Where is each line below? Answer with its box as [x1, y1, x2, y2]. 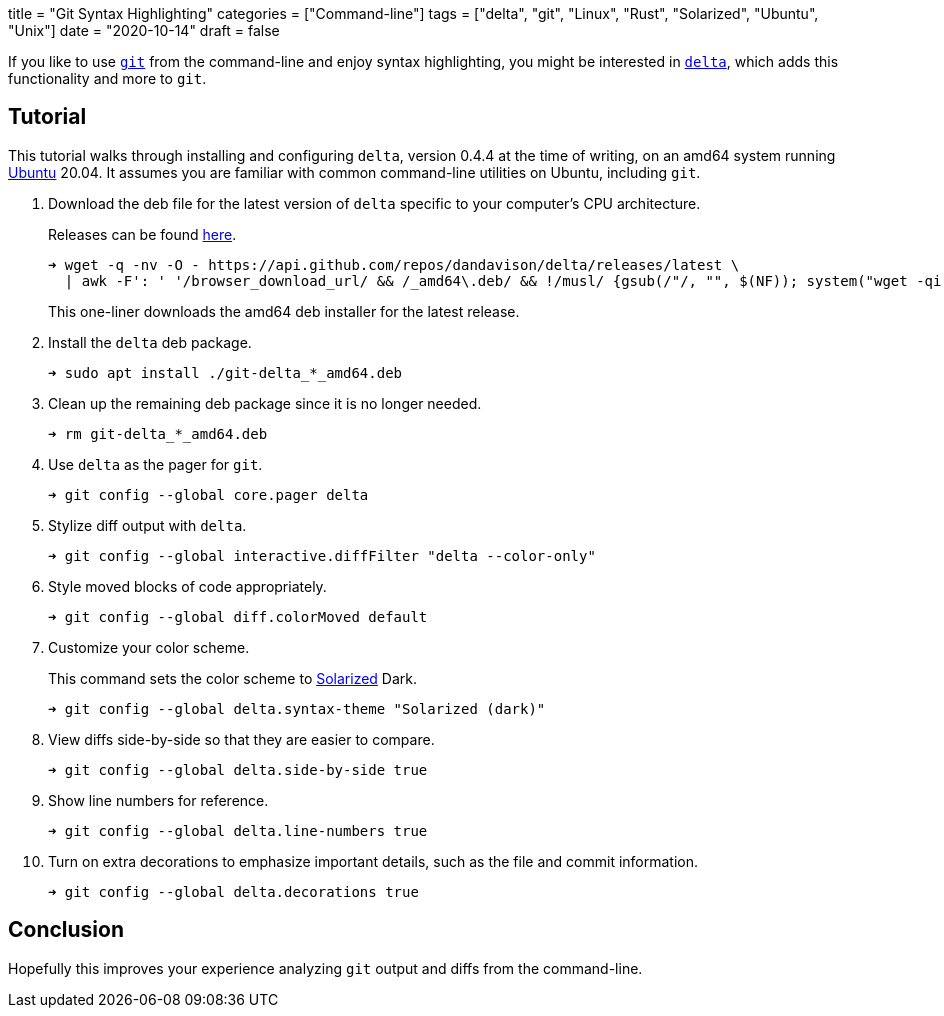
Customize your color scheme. [48, 638, 250, 656]
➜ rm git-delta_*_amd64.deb [48, 425, 268, 442]
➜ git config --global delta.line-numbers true [48, 822, 428, 839]
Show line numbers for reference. [48, 791, 269, 809]
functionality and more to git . [8, 70, 207, 87]
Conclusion [8, 917, 125, 943]
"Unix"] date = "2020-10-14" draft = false [8, 22, 280, 39]
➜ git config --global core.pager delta [48, 486, 369, 503]
